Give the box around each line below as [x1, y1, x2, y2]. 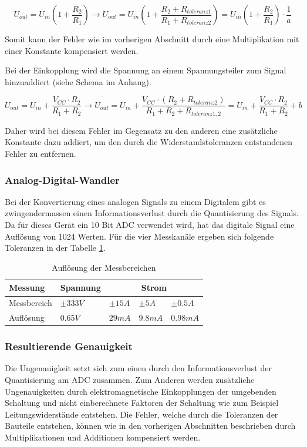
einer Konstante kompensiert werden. [5, 44, 139, 56]
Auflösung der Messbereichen [52, 261, 156, 273]
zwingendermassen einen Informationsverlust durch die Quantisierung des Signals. [5, 207, 299, 219]
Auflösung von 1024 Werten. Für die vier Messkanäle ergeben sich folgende [5, 230, 274, 242]
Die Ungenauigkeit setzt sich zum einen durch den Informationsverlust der [5, 362, 272, 374]
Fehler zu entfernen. [5, 147, 76, 160]
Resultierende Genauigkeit [5, 339, 133, 354]
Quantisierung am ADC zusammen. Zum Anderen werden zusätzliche [5, 374, 255, 386]
